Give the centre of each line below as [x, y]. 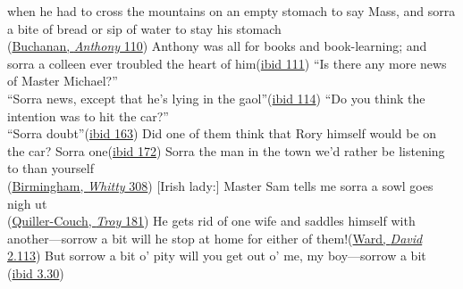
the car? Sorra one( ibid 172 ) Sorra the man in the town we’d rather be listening [226, 150]
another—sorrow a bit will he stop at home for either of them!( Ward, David [215, 238]
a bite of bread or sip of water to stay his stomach [144, 28]
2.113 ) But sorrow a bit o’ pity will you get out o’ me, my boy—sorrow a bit [217, 256]
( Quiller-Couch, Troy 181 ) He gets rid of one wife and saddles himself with [211, 221]
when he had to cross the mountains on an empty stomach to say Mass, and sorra [231, 11]
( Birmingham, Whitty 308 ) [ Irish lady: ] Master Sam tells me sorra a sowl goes [220, 185]
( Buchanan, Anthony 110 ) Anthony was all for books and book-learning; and [217, 46]
